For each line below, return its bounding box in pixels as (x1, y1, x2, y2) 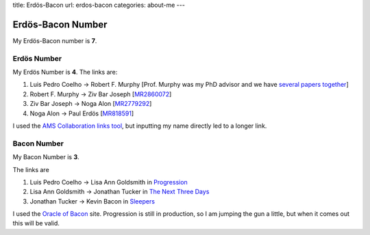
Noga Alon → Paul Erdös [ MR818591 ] (29, 109, 134, 117)
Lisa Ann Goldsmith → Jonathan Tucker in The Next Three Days (29, 188, 210, 196)
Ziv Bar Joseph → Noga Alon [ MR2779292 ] (29, 100, 152, 108)
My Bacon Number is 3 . (12, 153, 79, 161)
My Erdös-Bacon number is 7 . (12, 36, 97, 44)
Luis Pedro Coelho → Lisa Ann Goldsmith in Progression (29, 178, 188, 186)
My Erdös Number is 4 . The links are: (12, 68, 118, 77)
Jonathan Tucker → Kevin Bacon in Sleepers (29, 197, 156, 205)
